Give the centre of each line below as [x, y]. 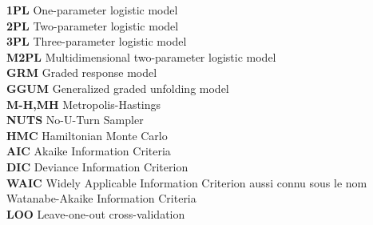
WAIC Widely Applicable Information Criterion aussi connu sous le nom [187, 182]
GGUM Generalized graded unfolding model [118, 88]
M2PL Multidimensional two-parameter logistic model [141, 56]
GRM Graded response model [82, 72]
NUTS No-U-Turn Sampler [75, 120]
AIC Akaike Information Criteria [89, 151]
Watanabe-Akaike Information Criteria [101, 198]
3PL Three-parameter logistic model [97, 41]
